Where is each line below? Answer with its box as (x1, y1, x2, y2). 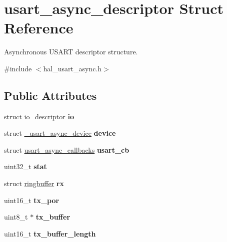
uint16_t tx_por (4, 195, 59, 205)
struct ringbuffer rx (4, 178, 64, 189)
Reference (4, 17, 73, 38)
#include (4, 63, 32, 73)
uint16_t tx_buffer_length (4, 228, 96, 239)
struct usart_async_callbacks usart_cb (4, 144, 129, 155)
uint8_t (4, 212, 28, 222)
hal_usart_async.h (43, 63, 102, 73)
